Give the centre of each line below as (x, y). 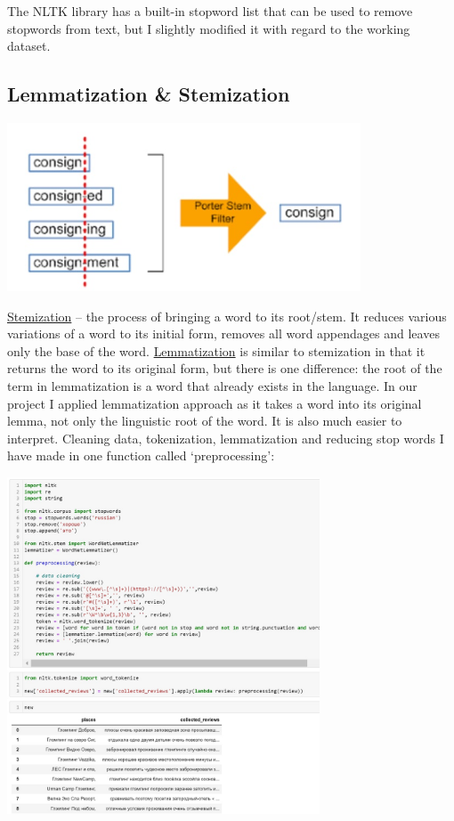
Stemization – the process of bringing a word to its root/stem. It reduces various (227, 316)
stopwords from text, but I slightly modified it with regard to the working (209, 28)
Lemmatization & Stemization (149, 94)
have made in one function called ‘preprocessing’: (141, 455)
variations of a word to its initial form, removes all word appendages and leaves (223, 333)
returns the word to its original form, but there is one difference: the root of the (225, 368)
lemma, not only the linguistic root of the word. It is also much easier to (205, 421)
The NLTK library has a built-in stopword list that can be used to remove (210, 11)
